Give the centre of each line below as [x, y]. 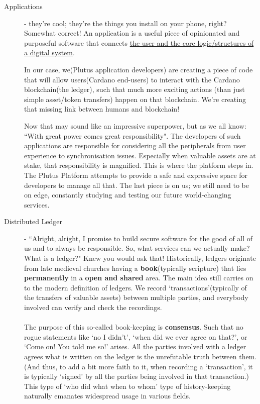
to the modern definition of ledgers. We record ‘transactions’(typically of [136, 287]
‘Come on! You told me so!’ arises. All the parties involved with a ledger [135, 346]
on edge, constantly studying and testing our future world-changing [128, 195]
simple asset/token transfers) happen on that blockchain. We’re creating [135, 99]
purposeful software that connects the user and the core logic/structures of [139, 42]
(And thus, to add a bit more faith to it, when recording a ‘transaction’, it [139, 366]
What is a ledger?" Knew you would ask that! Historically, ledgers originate [140, 258]
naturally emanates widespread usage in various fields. [107, 396]
